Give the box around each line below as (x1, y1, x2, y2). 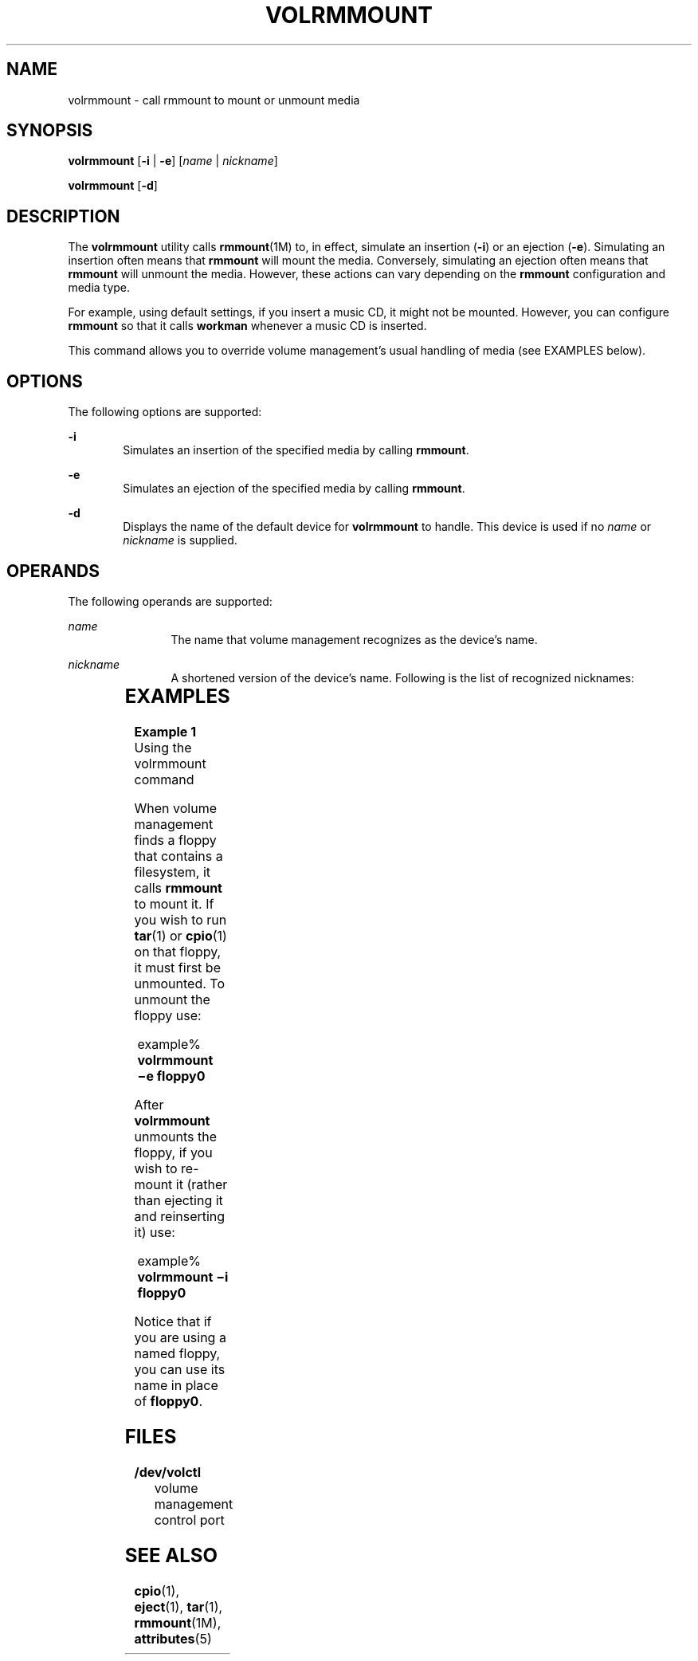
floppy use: (134, 1007, 202, 1023)
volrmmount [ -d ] (68, 179, 158, 193)
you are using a (134, 1329, 226, 1345)
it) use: (134, 1223, 175, 1240)
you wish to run (134, 911, 227, 928)
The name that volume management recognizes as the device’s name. (171, 632, 538, 646)
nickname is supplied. (123, 533, 237, 548)
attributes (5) (134, 1630, 212, 1647)
